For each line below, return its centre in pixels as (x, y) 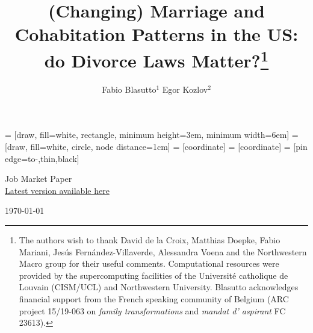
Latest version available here (57, 190)
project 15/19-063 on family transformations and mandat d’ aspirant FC (152, 310)
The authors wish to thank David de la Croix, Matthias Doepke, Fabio (150, 239)
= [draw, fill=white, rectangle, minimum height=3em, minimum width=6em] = (152, 135)
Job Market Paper (39, 179)
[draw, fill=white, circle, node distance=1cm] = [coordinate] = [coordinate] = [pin (156, 147)
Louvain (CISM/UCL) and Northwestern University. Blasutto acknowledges (159, 287)
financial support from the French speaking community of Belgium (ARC (154, 298)
